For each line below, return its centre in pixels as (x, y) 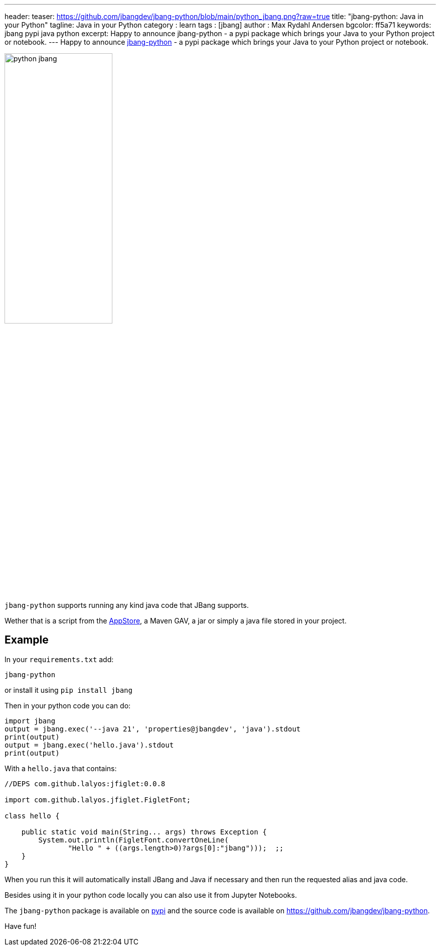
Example (27, 640)
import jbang (30, 721)
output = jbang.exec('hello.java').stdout (89, 745)
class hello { (32, 816)
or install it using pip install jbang (68, 690)
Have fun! (21, 926)
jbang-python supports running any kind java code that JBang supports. (127, 605)
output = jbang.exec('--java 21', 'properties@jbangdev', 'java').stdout (153, 729)
